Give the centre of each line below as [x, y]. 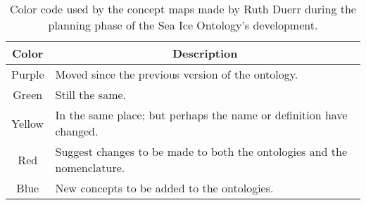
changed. [77, 131]
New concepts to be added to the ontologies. [164, 188]
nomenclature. [90, 167]
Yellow [28, 123]
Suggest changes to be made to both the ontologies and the [201, 151]
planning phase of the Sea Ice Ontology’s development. [183, 25]
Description [205, 53]
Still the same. [91, 94]
